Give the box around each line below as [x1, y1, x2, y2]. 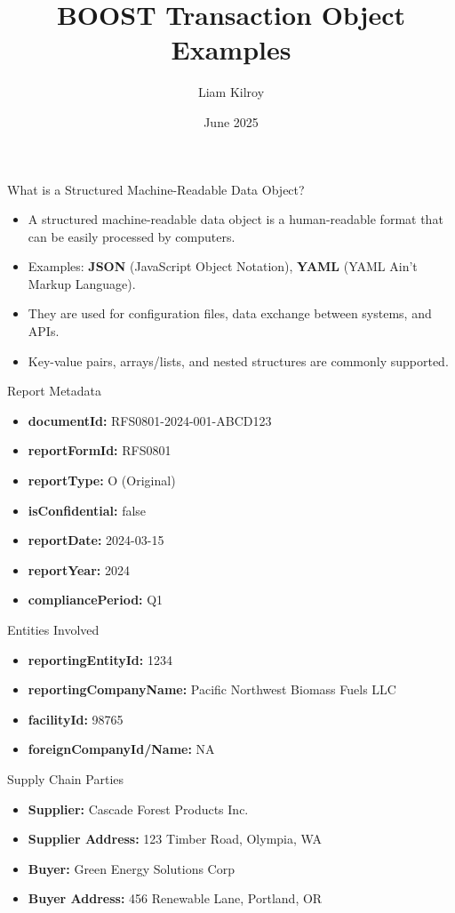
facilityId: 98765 [28, 709, 124, 728]
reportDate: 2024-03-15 [28, 531, 164, 549]
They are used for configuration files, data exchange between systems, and [28, 304, 432, 323]
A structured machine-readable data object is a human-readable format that [28, 210, 443, 228]
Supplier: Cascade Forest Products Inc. [28, 799, 249, 818]
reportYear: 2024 [28, 560, 130, 579]
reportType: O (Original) [28, 471, 176, 490]
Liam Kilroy [197, 83, 265, 101]
